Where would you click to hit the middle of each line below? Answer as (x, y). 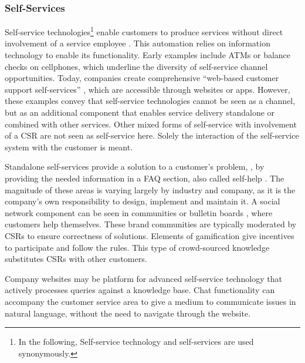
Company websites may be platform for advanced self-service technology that (143, 278)
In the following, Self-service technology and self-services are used (136, 342)
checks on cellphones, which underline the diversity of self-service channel (136, 66)
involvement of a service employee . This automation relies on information (138, 43)
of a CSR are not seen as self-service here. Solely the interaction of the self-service (152, 135)
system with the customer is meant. (69, 147)
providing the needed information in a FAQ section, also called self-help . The (145, 178)
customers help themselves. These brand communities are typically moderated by (151, 224)
